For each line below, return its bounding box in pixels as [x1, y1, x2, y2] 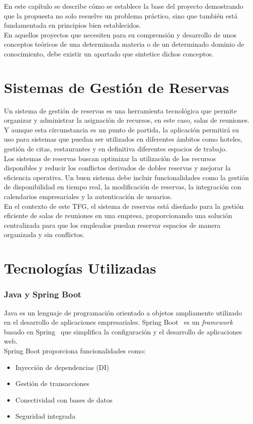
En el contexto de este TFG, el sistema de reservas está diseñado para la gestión [4, 201, 244, 211]
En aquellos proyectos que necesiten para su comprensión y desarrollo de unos [4, 29, 236, 39]
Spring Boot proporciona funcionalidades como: [4, 345, 146, 355]
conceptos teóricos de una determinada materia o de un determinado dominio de [4, 39, 244, 49]
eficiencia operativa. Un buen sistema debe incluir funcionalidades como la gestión [4, 172, 249, 182]
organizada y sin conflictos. [4, 229, 85, 240]
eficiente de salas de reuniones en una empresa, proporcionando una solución [4, 210, 232, 221]
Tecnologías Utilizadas [4, 258, 156, 278]
